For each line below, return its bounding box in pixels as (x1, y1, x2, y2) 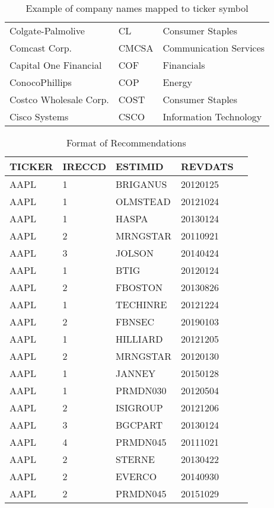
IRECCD (62, 159, 106, 173)
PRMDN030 (116, 384, 167, 397)
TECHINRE (116, 298, 167, 311)
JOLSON (116, 246, 154, 260)
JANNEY (116, 366, 156, 380)
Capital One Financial (9, 58, 102, 72)
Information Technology (163, 110, 262, 123)
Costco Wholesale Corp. (9, 92, 109, 106)
